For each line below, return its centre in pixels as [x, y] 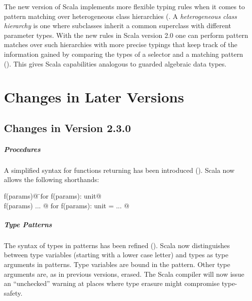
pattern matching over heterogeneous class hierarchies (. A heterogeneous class [120, 16]
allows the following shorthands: [51, 179]
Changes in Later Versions [94, 97]
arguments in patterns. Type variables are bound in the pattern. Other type [117, 264]
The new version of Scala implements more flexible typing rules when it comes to [125, 6]
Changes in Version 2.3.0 [67, 127]
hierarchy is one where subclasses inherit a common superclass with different [118, 25]
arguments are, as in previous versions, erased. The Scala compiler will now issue [124, 274]
